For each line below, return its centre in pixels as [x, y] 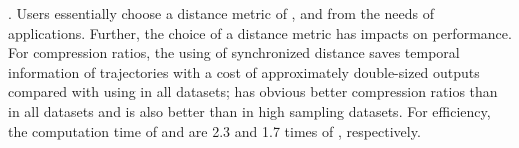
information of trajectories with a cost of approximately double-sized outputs [244, 71]
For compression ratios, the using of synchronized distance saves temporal [234, 52]
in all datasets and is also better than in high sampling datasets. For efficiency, [249, 110]
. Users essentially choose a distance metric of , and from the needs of [221, 13]
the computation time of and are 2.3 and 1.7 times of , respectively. [214, 130]
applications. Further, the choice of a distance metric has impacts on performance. [260, 32]
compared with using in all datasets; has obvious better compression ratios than [253, 91]
